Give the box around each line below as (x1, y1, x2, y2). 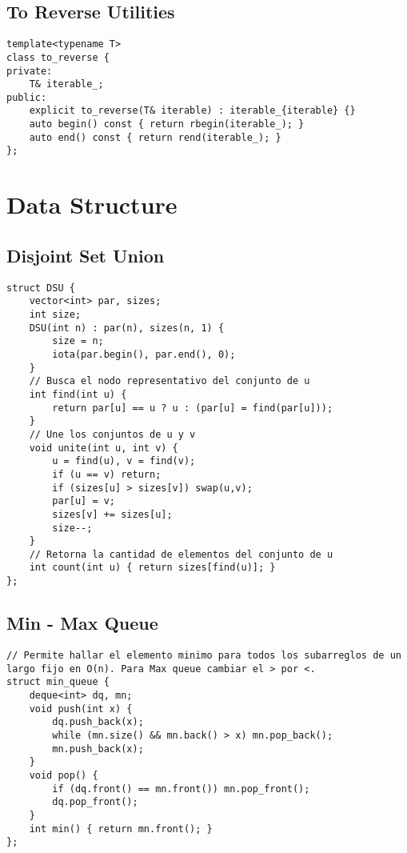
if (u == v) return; (52, 468, 162, 480)
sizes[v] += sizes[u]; (52, 508, 173, 520)
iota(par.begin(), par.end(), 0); (52, 348, 236, 360)
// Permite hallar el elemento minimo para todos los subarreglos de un (6, 649, 401, 661)
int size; (29, 309, 82, 320)
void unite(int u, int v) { (29, 442, 178, 454)
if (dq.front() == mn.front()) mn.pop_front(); (52, 783, 310, 795)
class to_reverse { (6, 51, 110, 63)
